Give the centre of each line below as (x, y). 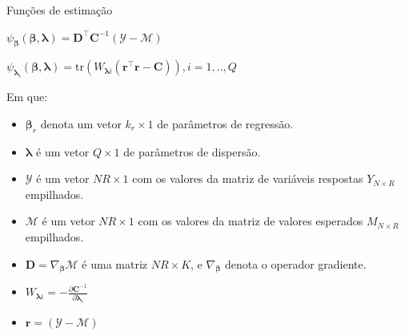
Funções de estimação (60, 10)
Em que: (27, 97)
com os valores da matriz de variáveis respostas (248, 178)
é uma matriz (115, 263)
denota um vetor (81, 123)
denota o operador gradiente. (295, 263)
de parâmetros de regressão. (225, 123)
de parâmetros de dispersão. (192, 151)
